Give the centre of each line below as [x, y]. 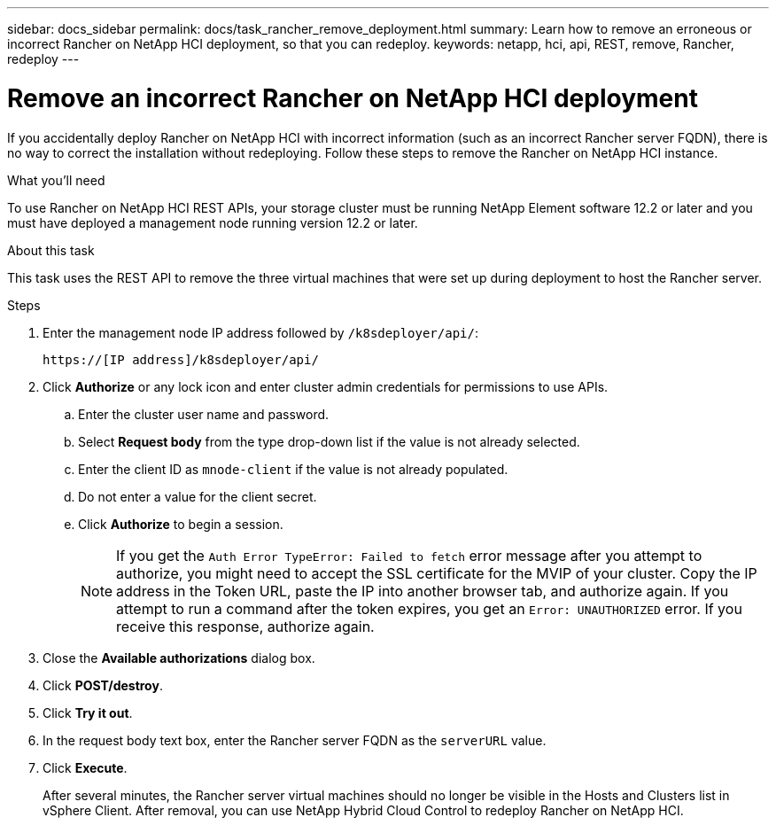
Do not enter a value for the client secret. [198, 496]
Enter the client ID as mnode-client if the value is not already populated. [293, 469]
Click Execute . [85, 767]
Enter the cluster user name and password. [204, 414]
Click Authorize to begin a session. [181, 524]
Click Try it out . [88, 712]
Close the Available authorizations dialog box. [179, 658]
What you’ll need [56, 180]
